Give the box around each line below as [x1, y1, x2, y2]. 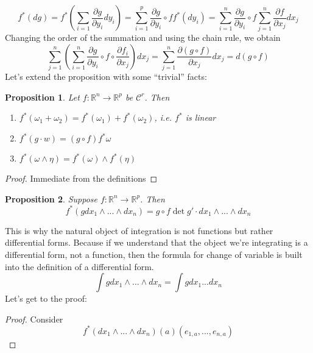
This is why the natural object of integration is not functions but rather [5, 224, 273, 237]
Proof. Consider [5, 312, 63, 325]
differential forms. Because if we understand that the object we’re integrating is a [5, 236, 308, 249]
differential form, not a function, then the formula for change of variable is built [5, 248, 303, 260]
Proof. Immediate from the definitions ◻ [5, 172, 158, 185]
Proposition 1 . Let [5, 90, 80, 103]
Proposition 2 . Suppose [5, 192, 97, 205]
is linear [185, 111, 216, 124]
